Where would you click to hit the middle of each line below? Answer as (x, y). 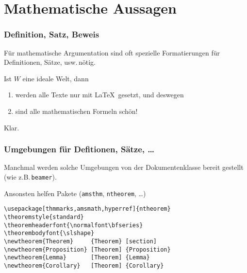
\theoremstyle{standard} (44, 217)
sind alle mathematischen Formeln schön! (76, 111)
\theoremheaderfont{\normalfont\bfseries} (74, 225)
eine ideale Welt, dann (56, 78)
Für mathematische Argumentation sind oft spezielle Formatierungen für (112, 52)
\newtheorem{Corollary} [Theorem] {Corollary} (84, 265)
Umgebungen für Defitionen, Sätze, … (79, 149)
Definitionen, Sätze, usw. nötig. (50, 62)
